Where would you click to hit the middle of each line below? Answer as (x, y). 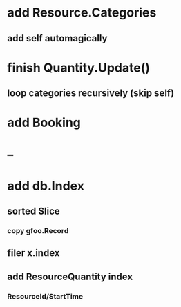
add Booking (44, 123)
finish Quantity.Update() (79, 68)
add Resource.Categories (82, 13)
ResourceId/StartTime (45, 296)
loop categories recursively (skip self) (91, 93)
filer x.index (34, 253)
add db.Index (46, 186)
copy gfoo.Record (38, 231)
